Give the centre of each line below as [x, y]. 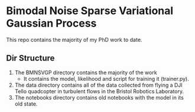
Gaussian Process [51, 23]
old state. [26, 104]
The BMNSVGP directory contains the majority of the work [86, 73]
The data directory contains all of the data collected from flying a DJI [99, 85]
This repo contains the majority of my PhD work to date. [74, 39]
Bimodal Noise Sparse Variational [90, 11]
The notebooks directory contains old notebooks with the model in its [99, 97]
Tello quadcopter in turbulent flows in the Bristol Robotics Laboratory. [99, 91]
